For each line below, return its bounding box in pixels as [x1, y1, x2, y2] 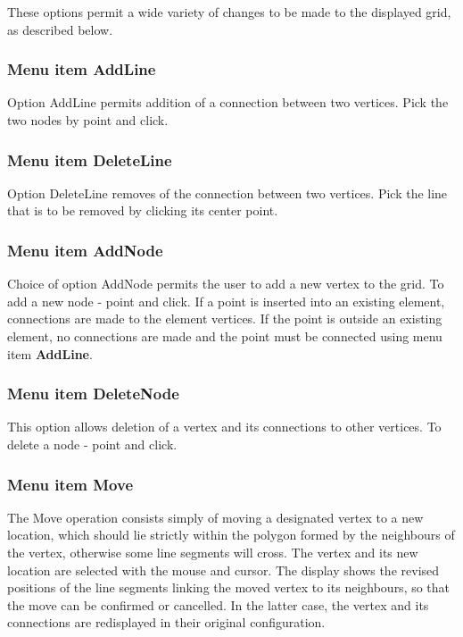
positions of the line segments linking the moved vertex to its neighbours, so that [7, 578, 451, 597]
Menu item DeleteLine [7, 148, 172, 171]
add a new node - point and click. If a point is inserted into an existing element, [7, 291, 445, 310]
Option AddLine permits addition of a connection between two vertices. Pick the [7, 93, 449, 112]
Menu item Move [7, 473, 134, 495]
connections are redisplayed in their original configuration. [7, 613, 326, 632]
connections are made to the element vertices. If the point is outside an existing [7, 309, 442, 328]
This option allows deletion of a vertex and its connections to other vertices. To [7, 417, 442, 436]
